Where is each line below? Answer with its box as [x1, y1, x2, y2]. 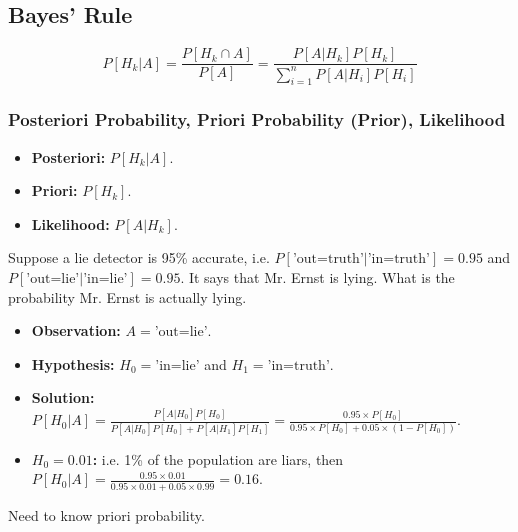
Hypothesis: [31, 353, 115, 374]
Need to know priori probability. [8, 504, 205, 525]
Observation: [31, 320, 121, 341]
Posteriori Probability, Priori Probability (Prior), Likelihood [8, 107, 506, 132]
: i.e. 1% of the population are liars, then [92, 448, 344, 469]
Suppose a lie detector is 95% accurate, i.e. [8, 247, 270, 268]
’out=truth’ [292, 252, 364, 267]
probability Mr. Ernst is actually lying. [8, 286, 247, 307]
